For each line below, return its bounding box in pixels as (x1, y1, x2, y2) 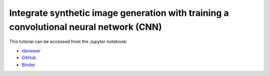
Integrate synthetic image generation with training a (9, 7, 229, 18)
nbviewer (21, 48, 41, 54)
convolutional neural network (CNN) (9, 21, 162, 32)
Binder (21, 62, 35, 68)
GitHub (21, 55, 36, 61)
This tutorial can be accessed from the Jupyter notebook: (9, 39, 128, 45)
